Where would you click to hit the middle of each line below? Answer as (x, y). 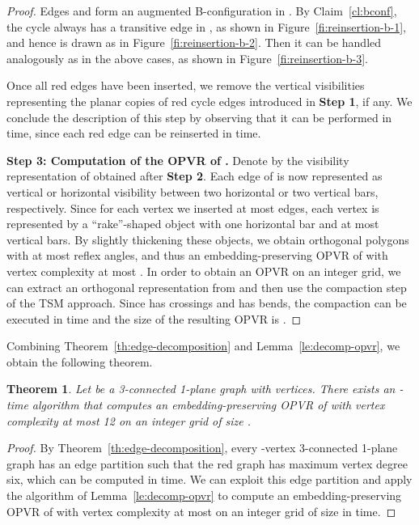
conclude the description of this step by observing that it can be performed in (199, 117)
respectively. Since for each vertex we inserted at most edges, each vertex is (193, 207)
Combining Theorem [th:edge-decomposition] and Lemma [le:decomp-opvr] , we (203, 346)
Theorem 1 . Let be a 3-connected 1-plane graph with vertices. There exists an (201, 389)
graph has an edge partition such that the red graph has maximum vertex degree (207, 463)
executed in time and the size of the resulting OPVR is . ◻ (154, 318)
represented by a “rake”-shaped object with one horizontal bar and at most (193, 224)
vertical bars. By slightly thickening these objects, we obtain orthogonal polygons (208, 239)
